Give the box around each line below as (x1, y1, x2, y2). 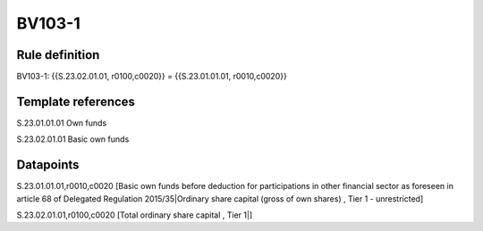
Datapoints (16, 157, 80, 173)
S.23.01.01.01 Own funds (16, 117, 107, 128)
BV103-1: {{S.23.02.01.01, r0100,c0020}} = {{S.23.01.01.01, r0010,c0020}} (16, 71, 288, 82)
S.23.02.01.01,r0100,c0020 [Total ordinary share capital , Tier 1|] (16, 210, 253, 220)
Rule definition (16, 47, 100, 62)
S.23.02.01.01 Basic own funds (16, 134, 130, 144)
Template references (16, 94, 136, 109)
